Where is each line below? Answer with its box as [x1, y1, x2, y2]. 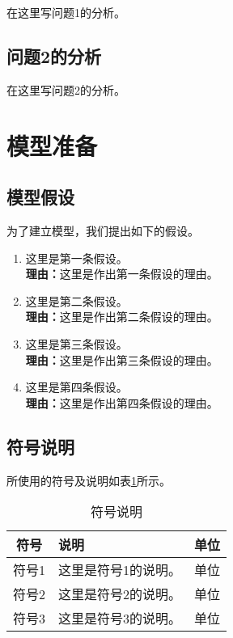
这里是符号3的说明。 [58, 609, 182, 628]
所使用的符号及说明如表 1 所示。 [6, 471, 171, 488]
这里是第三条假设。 [25, 335, 128, 352]
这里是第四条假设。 [25, 378, 128, 395]
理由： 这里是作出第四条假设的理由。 [25, 394, 218, 411]
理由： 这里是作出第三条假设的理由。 [25, 351, 218, 368]
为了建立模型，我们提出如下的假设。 [6, 222, 199, 239]
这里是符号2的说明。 [58, 585, 182, 604]
